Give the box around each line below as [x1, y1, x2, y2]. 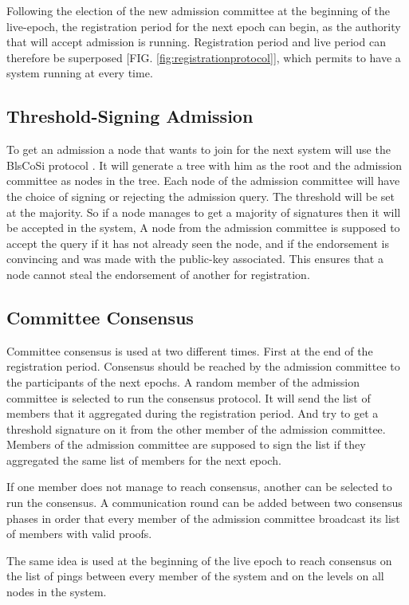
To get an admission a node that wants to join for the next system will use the [6, 141, 391, 158]
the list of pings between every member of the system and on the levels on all [6, 568, 384, 584]
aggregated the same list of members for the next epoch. [6, 451, 281, 468]
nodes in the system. [6, 583, 107, 600]
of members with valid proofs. [6, 525, 152, 542]
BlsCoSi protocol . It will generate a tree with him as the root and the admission [6, 156, 403, 173]
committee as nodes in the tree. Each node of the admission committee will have [6, 172, 400, 189]
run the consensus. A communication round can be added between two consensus [6, 494, 403, 511]
